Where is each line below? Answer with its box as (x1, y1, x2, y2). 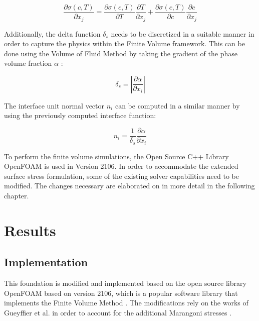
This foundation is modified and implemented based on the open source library (4, 278, 246, 288)
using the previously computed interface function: (4, 110, 156, 121)
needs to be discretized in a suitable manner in (111, 28, 254, 39)
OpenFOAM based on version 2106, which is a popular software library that (4, 287, 238, 298)
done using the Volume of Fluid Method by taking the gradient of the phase (4, 48, 237, 58)
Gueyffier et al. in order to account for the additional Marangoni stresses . (4, 307, 232, 317)
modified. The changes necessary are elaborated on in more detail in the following (4, 180, 255, 191)
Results (4, 220, 56, 240)
